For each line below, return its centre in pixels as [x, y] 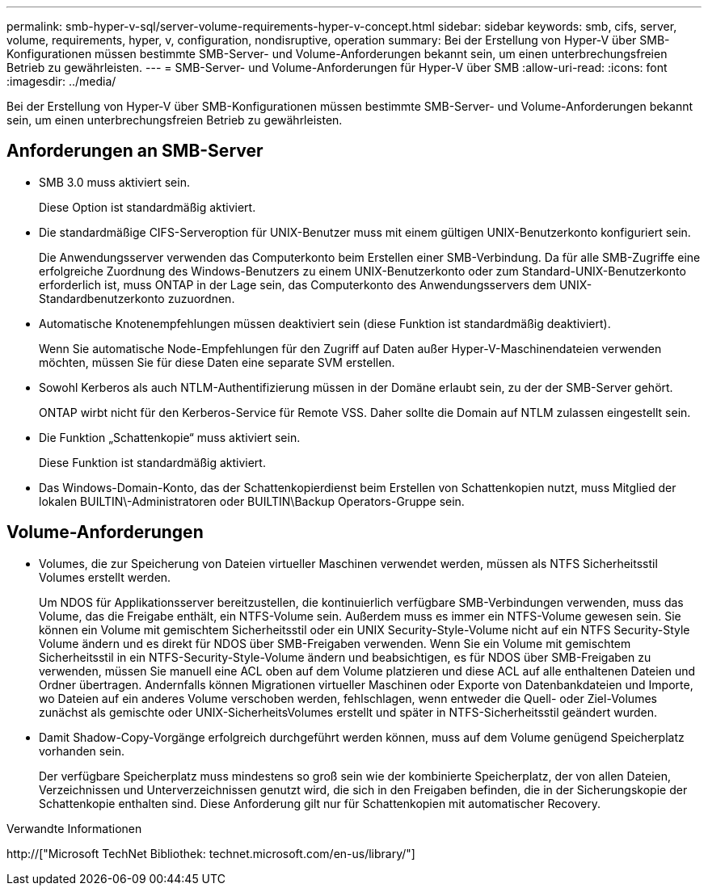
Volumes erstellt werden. [105, 577]
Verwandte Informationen [74, 828]
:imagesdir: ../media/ [61, 81]
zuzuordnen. [201, 298]
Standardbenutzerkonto [102, 298]
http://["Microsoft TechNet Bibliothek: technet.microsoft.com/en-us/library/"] [211, 853]
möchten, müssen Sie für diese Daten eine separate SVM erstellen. [217, 362]
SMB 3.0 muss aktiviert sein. [114, 182]
